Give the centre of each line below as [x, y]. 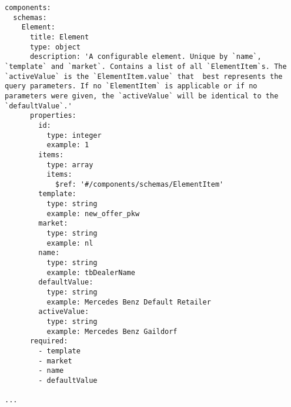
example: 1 [68, 145]
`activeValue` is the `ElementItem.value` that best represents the [144, 76]
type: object [55, 47]
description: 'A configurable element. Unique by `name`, [145, 57]
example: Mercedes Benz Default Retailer [129, 302]
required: [49, 341]
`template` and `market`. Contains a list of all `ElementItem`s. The [146, 66]
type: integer [74, 135]
